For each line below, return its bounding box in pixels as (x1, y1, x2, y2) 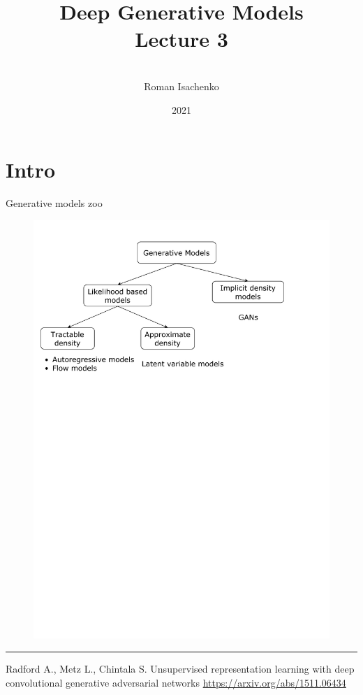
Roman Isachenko (144, 78, 219, 93)
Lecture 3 (135, 24, 228, 53)
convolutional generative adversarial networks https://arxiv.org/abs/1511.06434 (6, 675, 346, 689)
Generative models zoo (6, 196, 103, 210)
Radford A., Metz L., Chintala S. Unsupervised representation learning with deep (6, 661, 355, 676)
